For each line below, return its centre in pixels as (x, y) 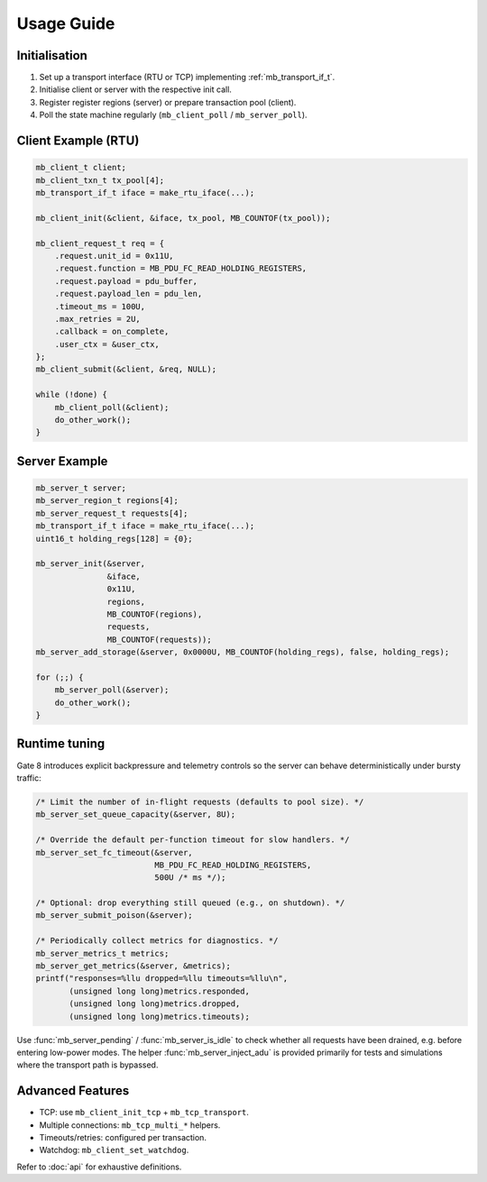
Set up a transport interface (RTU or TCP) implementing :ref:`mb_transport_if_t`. (187, 78)
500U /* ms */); (190, 878)
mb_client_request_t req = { (100, 243)
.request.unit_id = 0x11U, (115, 256)
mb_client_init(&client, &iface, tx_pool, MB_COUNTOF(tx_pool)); (183, 218)
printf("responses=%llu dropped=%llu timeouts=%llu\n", (162, 979)
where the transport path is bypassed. (87, 1065)
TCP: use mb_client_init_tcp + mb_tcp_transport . (144, 1113)
